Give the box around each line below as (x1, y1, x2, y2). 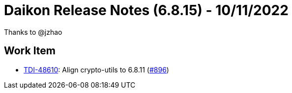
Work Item (4, 45, 56, 57)
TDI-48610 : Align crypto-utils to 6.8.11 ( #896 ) (24, 65, 169, 74)
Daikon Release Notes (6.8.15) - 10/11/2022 (4, 2, 289, 19)
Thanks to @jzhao (4, 27, 62, 36)
